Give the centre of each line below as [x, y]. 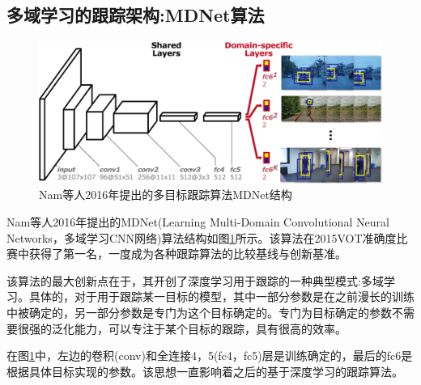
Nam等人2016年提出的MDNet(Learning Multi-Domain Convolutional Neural [198, 221]
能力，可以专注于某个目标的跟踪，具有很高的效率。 [210, 328]
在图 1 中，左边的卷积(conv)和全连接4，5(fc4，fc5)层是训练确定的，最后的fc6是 [210, 355]
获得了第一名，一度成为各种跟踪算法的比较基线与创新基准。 [187, 254]
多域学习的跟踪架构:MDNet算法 [136, 15]
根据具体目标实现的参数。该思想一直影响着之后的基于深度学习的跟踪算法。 [205, 371]
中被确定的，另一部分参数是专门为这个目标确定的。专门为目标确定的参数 [199, 312]
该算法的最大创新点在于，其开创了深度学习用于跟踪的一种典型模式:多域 [195, 280]
